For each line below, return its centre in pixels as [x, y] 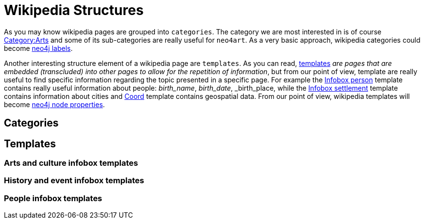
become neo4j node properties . [54, 104]
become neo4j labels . [38, 48]
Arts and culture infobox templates [71, 163]
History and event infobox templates [74, 181]
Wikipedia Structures [74, 10]
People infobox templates [53, 198]
